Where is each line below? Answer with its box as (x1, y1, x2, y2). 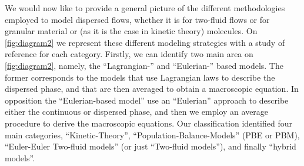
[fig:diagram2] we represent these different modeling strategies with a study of (5, 36, 285, 48)
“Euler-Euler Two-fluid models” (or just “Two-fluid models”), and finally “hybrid (5, 140, 296, 152)
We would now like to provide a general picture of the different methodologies (5, 2, 285, 14)
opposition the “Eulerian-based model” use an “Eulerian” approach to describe (5, 94, 289, 106)
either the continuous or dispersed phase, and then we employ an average (5, 105, 269, 118)
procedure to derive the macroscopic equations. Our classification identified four (5, 117, 293, 129)
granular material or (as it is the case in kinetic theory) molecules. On (5, 25, 258, 37)
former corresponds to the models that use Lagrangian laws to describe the (5, 71, 275, 83)
